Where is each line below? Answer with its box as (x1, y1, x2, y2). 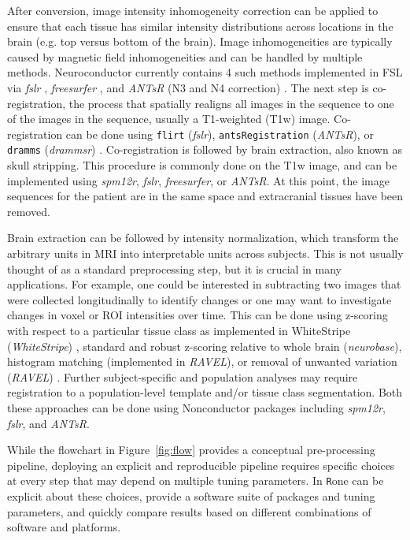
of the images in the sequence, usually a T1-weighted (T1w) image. (7, 110, 331, 127)
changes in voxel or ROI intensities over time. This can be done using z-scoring (7, 307, 388, 323)
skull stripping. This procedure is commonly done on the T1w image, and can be (7, 157, 397, 173)
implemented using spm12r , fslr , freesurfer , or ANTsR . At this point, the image (7, 172, 390, 188)
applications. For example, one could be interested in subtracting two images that (7, 276, 401, 292)
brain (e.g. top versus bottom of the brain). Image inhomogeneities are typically (7, 33, 393, 50)
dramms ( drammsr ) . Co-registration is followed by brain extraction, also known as (7, 141, 402, 158)
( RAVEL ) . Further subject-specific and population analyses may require (7, 368, 358, 385)
